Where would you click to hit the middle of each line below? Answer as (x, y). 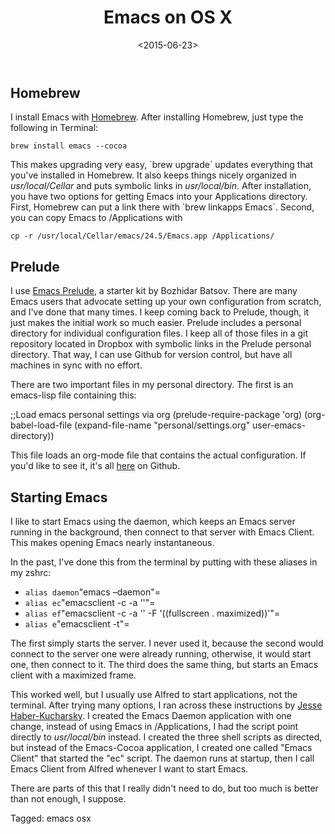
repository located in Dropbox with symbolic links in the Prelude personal (161, 344)
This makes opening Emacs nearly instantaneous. (112, 542)
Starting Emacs (59, 497)
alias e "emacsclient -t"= (77, 623)
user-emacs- (279, 425)
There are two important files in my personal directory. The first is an (152, 385)
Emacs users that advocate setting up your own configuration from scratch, (166, 302)
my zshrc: (31, 572)
